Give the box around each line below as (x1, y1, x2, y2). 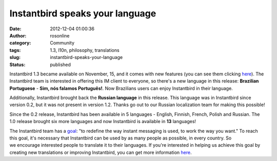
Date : (9, 26, 22, 32)
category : (9, 40, 31, 46)
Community (50, 40, 74, 46)
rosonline (50, 32, 70, 38)
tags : (9, 47, 21, 53)
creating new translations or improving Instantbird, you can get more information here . (9, 149, 192, 155)
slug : (9, 54, 21, 61)
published (50, 62, 71, 68)
